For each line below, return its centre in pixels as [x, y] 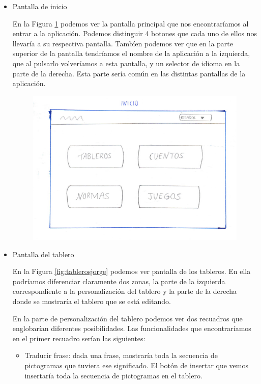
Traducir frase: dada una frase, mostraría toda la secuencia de [121, 355]
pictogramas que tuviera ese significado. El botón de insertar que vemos [136, 365]
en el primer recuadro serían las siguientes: [79, 338]
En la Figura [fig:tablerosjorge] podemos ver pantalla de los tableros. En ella [132, 271]
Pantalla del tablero [43, 254]
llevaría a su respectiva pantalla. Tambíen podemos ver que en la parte [123, 43]
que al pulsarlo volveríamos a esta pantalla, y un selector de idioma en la [126, 63]
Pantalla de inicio [40, 6]
